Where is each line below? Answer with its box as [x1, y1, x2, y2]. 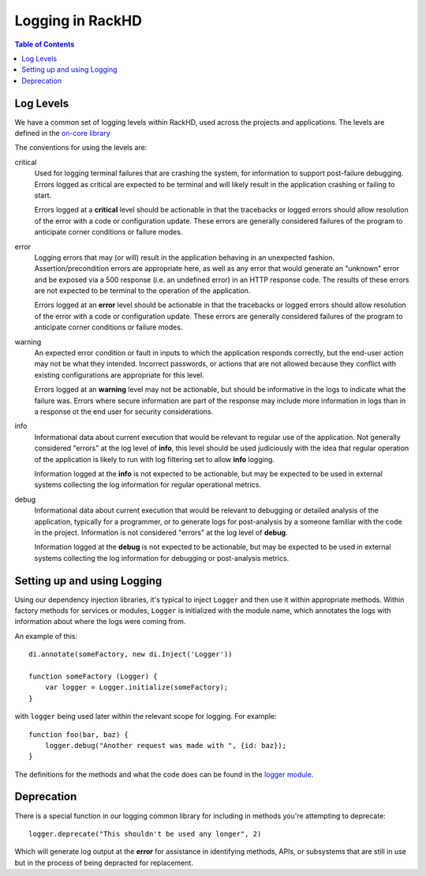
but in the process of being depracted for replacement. [14, 858, 193, 867]
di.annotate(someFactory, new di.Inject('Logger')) [28, 650, 233, 659]
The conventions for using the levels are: [14, 143, 148, 152]
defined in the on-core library [14, 129, 110, 138]
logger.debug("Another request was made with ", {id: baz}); [44, 741, 287, 750]
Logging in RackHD [14, 12, 142, 29]
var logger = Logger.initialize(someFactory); [44, 683, 229, 692]
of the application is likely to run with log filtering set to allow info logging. [34, 454, 275, 464]
